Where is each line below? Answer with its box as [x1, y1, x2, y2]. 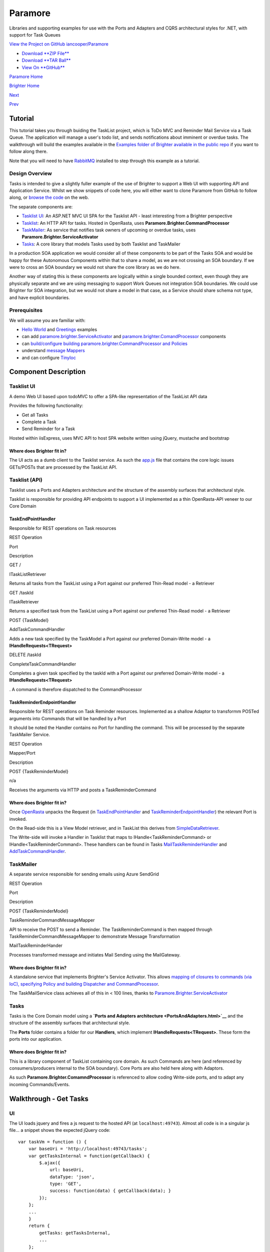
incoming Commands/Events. [9, 1081, 70, 1087]
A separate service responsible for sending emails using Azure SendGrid [9, 871, 159, 877]
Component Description [9, 368, 86, 376]
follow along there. [9, 148, 48, 155]
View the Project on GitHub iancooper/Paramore [9, 41, 108, 47]
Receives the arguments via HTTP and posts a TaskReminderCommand [9, 787, 156, 793]
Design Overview [9, 170, 52, 177]
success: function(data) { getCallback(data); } [49, 1188, 171, 1194]
